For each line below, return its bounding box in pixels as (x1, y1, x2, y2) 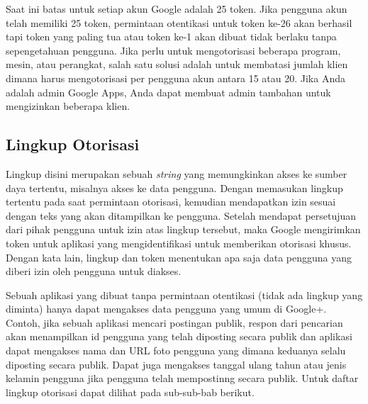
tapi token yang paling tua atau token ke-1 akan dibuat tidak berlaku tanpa (6, 29, 337, 44)
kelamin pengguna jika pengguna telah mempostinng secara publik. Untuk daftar (6, 371, 359, 386)
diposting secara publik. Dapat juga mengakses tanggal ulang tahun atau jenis (6, 357, 347, 371)
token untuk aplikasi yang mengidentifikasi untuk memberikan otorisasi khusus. (6, 235, 352, 250)
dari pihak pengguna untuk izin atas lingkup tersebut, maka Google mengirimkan (6, 222, 361, 237)
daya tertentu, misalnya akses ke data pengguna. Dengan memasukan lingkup (6, 180, 343, 195)
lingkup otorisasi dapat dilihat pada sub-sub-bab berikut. (6, 384, 255, 399)
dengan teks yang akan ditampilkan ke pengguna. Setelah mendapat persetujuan (6, 208, 357, 223)
